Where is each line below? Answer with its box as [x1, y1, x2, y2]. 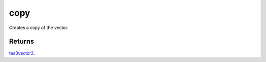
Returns [9, 37, 34, 46]
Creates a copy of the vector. [9, 25, 68, 31]
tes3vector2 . [9, 50, 35, 56]
